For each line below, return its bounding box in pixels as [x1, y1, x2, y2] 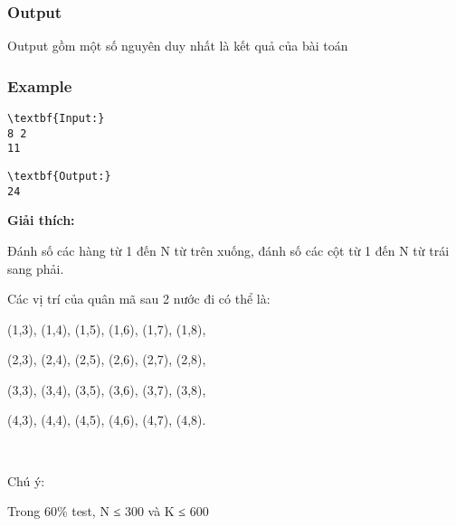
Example [7, 74, 72, 97]
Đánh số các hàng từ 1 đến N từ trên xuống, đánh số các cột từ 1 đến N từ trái [7, 240, 450, 259]
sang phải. [7, 258, 64, 277]
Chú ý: [7, 471, 45, 490]
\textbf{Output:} [7, 170, 111, 183]
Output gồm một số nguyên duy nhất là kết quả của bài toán [7, 36, 348, 55]
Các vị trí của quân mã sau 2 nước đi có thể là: [7, 289, 271, 308]
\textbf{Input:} [7, 112, 105, 126]
